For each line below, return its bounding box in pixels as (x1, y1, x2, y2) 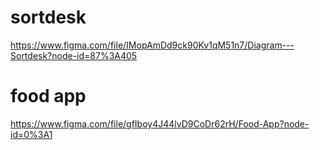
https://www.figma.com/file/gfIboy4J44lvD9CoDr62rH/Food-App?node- (10, 117, 310, 130)
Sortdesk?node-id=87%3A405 (10, 49, 138, 61)
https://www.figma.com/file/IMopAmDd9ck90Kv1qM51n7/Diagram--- (10, 39, 295, 51)
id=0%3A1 (10, 128, 53, 140)
